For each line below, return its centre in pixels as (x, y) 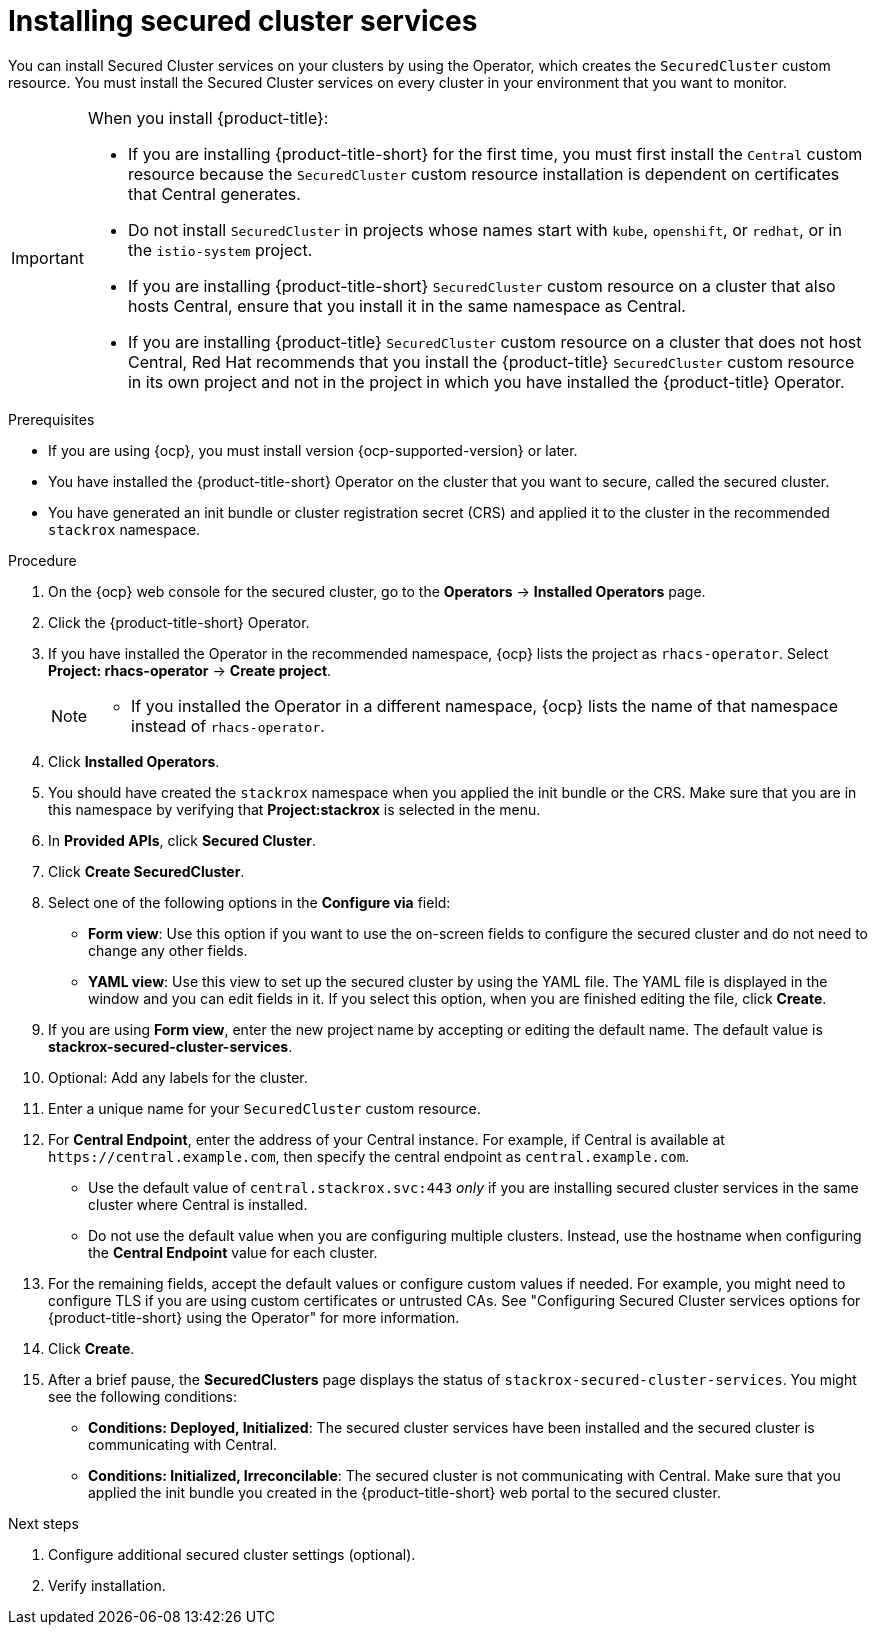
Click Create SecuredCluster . (146, 871)
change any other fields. (168, 950)
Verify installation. (107, 1585)
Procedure (42, 560)
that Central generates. (214, 193)
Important (47, 257)
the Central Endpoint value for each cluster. (233, 1252)
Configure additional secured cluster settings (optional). (232, 1554)
